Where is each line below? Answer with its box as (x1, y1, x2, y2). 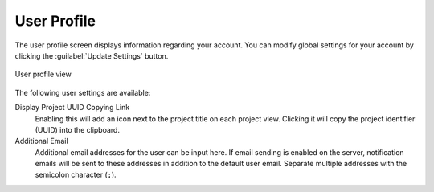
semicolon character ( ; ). (35, 170, 117, 180)
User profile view (14, 69, 72, 80)
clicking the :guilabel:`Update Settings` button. (14, 51, 169, 60)
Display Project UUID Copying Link (14, 103, 130, 112)
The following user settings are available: (14, 88, 151, 97)
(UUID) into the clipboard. (35, 125, 121, 134)
